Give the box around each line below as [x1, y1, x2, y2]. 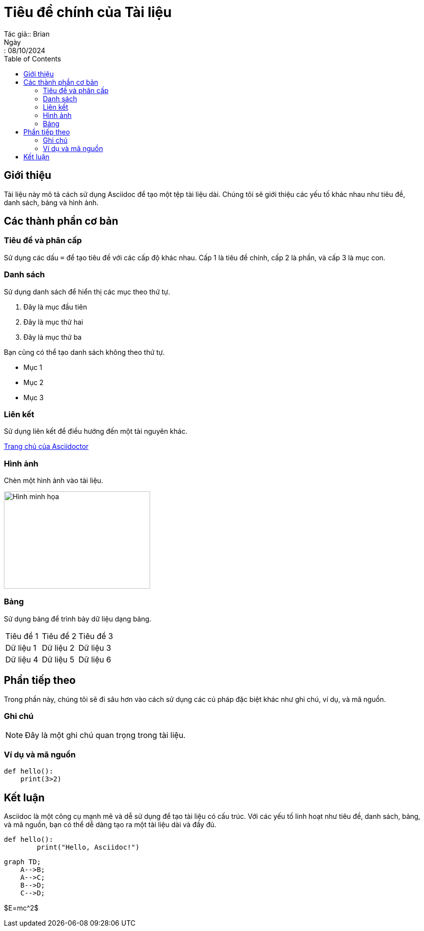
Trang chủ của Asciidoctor [4, 442, 89, 451]
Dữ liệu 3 [78, 642, 111, 653]
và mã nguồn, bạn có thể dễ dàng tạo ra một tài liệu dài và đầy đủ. [4, 820, 216, 829]
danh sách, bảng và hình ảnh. [4, 198, 98, 207]
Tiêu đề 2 [41, 631, 77, 641]
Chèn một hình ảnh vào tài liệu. [4, 476, 103, 485]
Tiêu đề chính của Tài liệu [4, 4, 172, 20]
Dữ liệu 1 [5, 642, 37, 653]
